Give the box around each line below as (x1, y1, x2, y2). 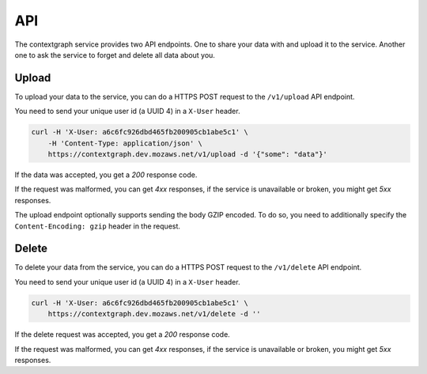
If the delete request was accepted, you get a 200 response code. (14, 330, 231, 339)
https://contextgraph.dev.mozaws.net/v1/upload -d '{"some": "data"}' (47, 150, 328, 158)
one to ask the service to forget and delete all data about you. (14, 50, 215, 59)
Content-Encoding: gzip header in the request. (14, 221, 181, 231)
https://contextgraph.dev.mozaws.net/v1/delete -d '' (47, 309, 261, 319)
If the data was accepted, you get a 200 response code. (14, 170, 198, 179)
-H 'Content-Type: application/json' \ (47, 138, 203, 148)
